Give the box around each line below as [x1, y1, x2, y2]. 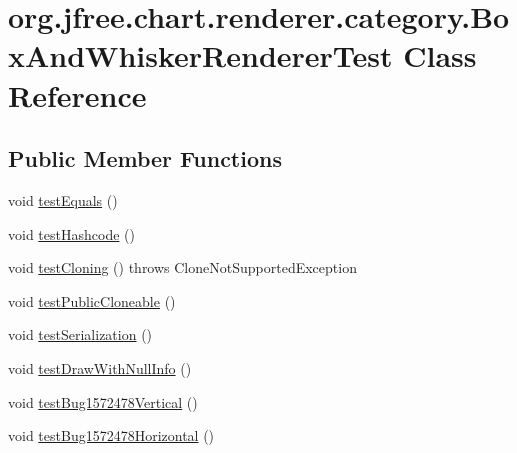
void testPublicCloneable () [8, 290, 176, 311]
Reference [8, 74, 147, 115]
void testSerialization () [8, 324, 153, 345]
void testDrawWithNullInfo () [8, 357, 192, 378]
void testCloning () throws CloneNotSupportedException [8, 257, 357, 278]
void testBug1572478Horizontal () [8, 425, 215, 446]
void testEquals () [8, 189, 118, 210]
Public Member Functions [8, 143, 282, 174]
